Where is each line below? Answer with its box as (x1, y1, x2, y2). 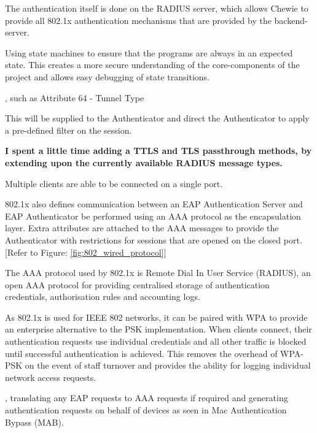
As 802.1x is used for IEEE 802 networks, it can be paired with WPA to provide (5, 310, 308, 323)
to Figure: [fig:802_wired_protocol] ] (30, 245, 166, 258)
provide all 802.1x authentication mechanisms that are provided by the (5, 13, 272, 26)
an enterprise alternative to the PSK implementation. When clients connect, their (5, 323, 312, 335)
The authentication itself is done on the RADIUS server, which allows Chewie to (5, 2, 308, 14)
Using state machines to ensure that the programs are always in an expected (5, 46, 293, 59)
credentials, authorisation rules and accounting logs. (5, 290, 200, 303)
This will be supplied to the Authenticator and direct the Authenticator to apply (5, 112, 310, 125)
